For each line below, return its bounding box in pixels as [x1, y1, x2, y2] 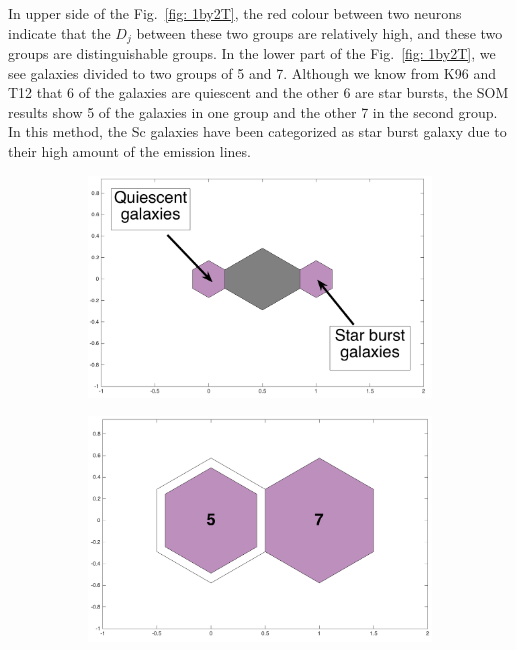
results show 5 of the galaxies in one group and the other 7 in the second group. [8, 101, 498, 122]
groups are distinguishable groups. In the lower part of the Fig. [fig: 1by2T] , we [8, 43, 496, 64]
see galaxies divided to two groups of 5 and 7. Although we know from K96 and [8, 62, 496, 83]
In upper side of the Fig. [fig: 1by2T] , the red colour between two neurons [8, 3, 462, 23]
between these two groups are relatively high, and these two [136, 22, 503, 43]
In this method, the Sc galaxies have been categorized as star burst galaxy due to [8, 121, 507, 142]
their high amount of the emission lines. [8, 141, 251, 162]
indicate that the [8, 22, 111, 43]
